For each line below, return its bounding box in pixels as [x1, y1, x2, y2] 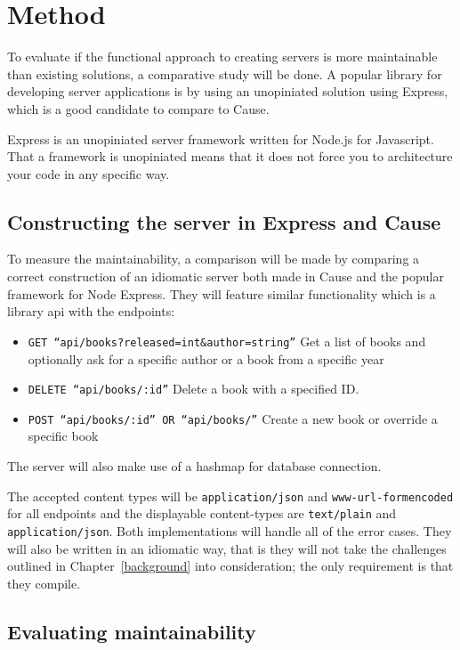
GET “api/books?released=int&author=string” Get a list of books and [28, 331, 426, 350]
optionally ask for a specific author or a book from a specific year [28, 349, 384, 368]
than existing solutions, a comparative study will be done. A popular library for [7, 64, 442, 83]
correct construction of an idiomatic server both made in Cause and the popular [7, 267, 444, 286]
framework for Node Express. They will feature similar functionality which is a [7, 284, 436, 303]
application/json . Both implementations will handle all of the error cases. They [7, 521, 452, 540]
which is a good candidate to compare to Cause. [7, 99, 270, 118]
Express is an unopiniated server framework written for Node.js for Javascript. [7, 129, 434, 148]
